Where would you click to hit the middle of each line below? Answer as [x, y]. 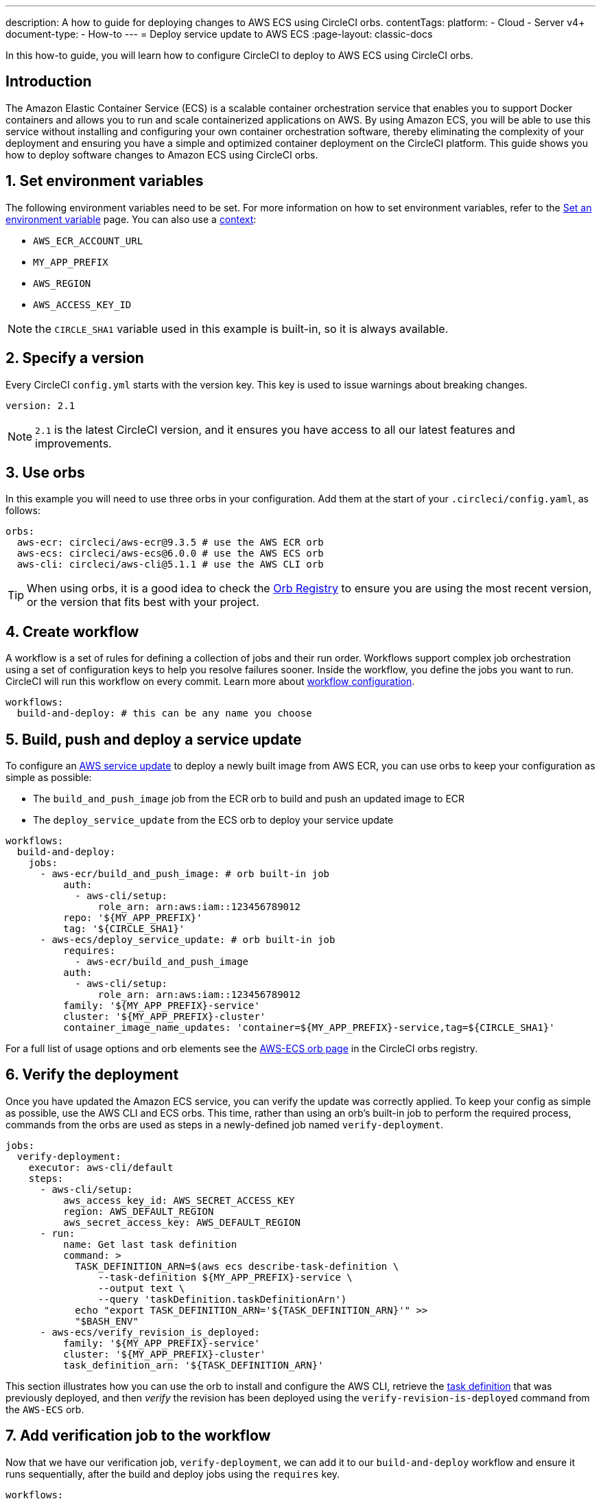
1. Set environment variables [105, 181]
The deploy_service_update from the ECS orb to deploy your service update [213, 820]
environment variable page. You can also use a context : [131, 219]
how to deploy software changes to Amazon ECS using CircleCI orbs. [162, 154]
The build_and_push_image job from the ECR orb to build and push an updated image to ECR [249, 799]
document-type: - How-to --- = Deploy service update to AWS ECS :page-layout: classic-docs [219, 34]
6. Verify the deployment [92, 1075]
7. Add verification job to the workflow [138, 1436]
